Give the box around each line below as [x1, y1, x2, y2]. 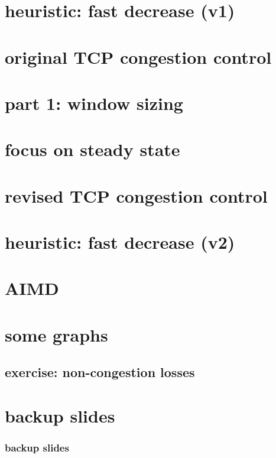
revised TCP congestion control [5, 183, 268, 207]
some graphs [5, 322, 108, 346]
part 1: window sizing [5, 90, 183, 115]
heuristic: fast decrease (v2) [5, 230, 235, 254]
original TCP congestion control [5, 44, 272, 69]
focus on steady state [5, 137, 180, 161]
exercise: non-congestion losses [5, 363, 195, 381]
